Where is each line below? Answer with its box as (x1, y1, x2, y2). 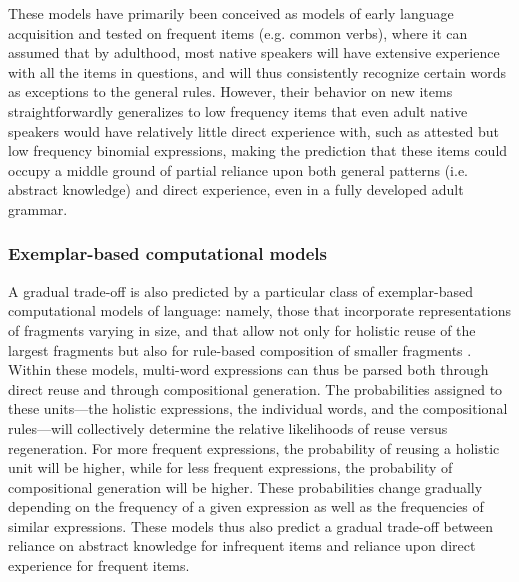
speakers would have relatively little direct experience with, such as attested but (8, 120, 499, 141)
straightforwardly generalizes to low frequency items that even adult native (8, 100, 468, 121)
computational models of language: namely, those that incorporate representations (8, 300, 511, 321)
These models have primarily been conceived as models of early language (8, 3, 454, 23)
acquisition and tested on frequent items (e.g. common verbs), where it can (8, 22, 468, 43)
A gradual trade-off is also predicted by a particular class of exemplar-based (8, 280, 473, 301)
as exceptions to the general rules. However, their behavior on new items (8, 81, 453, 102)
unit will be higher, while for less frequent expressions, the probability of (8, 457, 453, 478)
